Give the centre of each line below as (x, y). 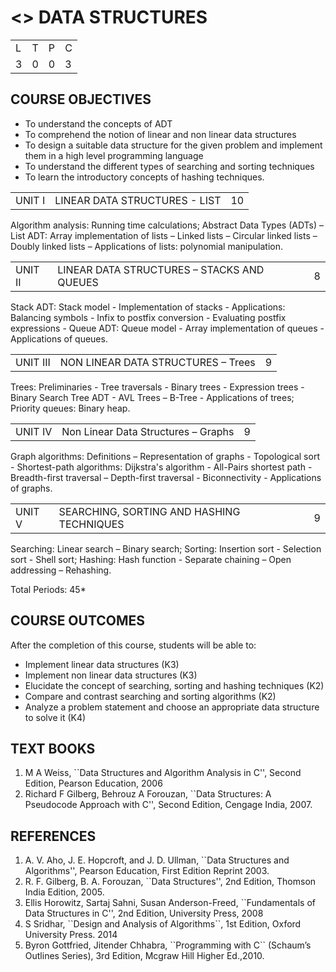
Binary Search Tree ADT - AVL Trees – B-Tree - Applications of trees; (152, 397)
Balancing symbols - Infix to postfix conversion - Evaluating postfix (148, 317)
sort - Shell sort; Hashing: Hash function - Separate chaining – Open (151, 559)
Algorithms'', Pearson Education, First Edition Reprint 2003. (147, 871)
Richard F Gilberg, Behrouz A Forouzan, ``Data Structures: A (148, 794)
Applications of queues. (59, 338)
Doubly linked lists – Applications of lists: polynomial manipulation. (146, 246)
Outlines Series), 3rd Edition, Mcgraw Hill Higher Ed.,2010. (144, 956)
